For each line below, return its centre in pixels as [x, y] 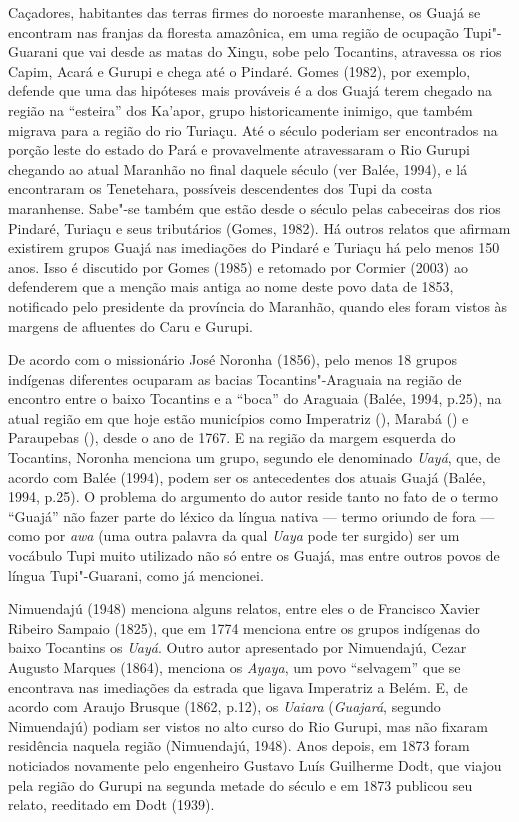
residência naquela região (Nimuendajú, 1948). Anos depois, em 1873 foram [239, 745]
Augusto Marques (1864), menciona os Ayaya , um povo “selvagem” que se [234, 667]
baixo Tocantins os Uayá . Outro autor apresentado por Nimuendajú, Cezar [237, 647]
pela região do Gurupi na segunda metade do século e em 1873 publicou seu [240, 784]
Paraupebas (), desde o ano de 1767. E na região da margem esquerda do [232, 437]
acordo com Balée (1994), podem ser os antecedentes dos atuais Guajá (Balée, [247, 476]
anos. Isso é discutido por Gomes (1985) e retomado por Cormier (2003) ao [238, 266]
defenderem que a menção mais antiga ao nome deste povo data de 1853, [231, 286]
